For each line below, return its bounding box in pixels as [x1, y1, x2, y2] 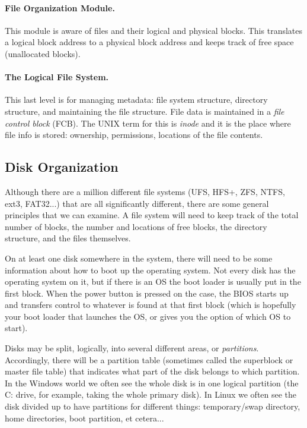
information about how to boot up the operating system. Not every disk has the [5, 263, 296, 276]
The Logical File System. [5, 71, 109, 83]
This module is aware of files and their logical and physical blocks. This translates [5, 24, 302, 36]
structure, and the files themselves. [5, 232, 131, 244]
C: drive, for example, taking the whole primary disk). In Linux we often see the [5, 388, 297, 401]
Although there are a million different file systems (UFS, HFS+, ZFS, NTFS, [5, 185, 285, 197]
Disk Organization [5, 158, 119, 176]
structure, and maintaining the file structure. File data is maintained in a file [5, 105, 284, 117]
